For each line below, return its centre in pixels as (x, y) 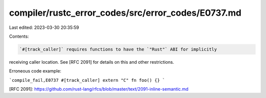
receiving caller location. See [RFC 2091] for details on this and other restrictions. (92, 62)
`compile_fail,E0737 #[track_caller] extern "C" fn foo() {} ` (87, 80)
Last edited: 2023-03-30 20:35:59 (44, 27)
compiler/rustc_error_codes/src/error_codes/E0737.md (125, 13)
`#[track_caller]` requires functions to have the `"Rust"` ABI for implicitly (118, 49)
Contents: (19, 36)
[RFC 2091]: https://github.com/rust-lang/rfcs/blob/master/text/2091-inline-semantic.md (99, 89)
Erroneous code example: (35, 71)
